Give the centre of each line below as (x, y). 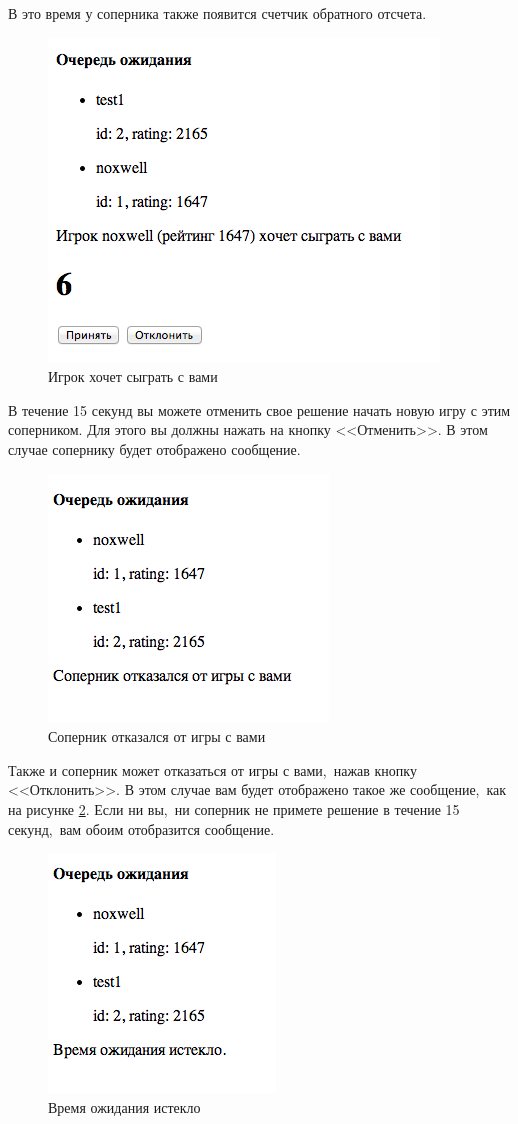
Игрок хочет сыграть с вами (133, 376)
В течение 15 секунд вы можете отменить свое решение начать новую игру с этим (259, 409)
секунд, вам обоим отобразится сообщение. (141, 828)
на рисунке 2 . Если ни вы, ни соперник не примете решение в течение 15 (234, 808)
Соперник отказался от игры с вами (157, 736)
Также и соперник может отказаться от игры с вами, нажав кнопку (212, 769)
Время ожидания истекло (124, 1106)
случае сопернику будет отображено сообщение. (154, 448)
